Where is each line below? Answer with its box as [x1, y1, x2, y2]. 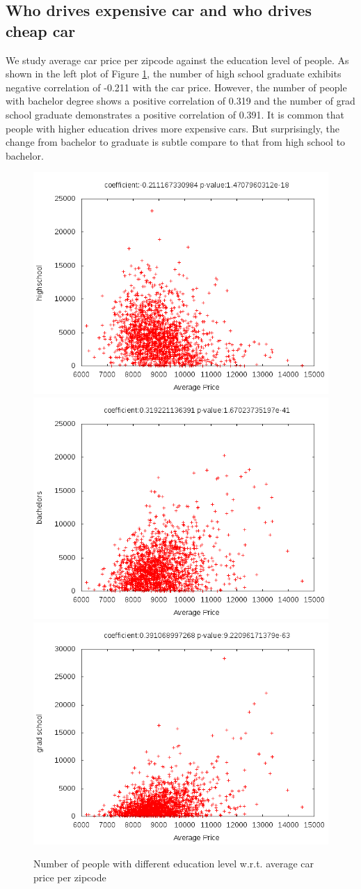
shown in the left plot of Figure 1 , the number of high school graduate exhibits [6, 66, 342, 81]
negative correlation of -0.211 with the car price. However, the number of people [6, 79, 347, 94]
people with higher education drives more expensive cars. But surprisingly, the [6, 121, 339, 135]
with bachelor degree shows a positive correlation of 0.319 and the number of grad [6, 93, 355, 108]
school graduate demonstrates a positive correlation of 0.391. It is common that [6, 107, 345, 121]
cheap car [6, 20, 76, 41]
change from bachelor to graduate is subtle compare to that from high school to [6, 135, 346, 149]
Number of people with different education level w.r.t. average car [33, 856, 314, 871]
